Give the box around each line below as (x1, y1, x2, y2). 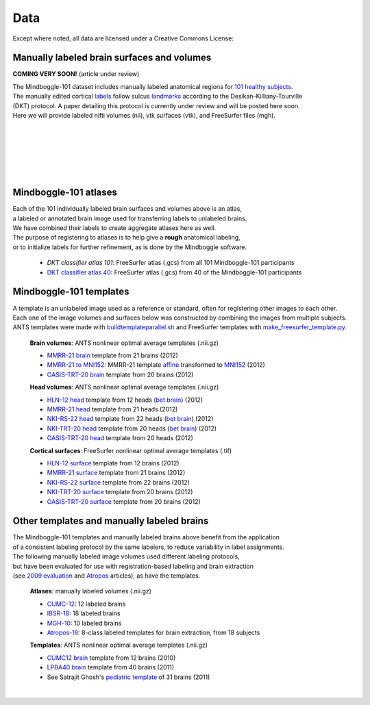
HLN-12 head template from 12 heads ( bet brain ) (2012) (47, 396, 203, 404)
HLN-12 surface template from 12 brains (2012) (47, 459, 180, 467)
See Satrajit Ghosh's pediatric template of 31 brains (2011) (47, 673, 210, 681)
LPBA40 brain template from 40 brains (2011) (47, 663, 175, 671)
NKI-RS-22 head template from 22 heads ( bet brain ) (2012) (47, 415, 214, 423)
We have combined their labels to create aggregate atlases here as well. (12, 224, 216, 232)
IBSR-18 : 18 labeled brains (47, 609, 121, 617)
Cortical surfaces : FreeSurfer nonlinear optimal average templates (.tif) (29, 446, 232, 454)
